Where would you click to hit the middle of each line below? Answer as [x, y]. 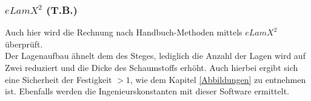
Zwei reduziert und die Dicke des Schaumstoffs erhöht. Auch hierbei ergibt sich [152, 67]
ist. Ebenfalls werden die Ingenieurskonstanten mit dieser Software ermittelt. [147, 91]
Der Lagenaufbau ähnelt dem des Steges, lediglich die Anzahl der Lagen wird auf [155, 56]
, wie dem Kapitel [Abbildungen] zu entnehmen [218, 79]
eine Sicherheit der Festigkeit [59, 79]
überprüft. [24, 44]
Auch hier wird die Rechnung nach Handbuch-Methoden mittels [124, 32]
